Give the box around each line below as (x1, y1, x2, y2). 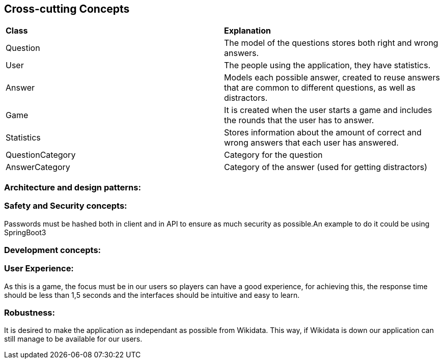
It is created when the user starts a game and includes (224, 105, 432, 116)
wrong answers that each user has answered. (224, 137, 399, 148)
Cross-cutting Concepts (4, 3, 130, 15)
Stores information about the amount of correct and (224, 127, 422, 138)
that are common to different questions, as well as (224, 82, 415, 93)
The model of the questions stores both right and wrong (224, 38, 438, 48)
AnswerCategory (6, 162, 70, 173)
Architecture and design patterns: (4, 182, 141, 192)
